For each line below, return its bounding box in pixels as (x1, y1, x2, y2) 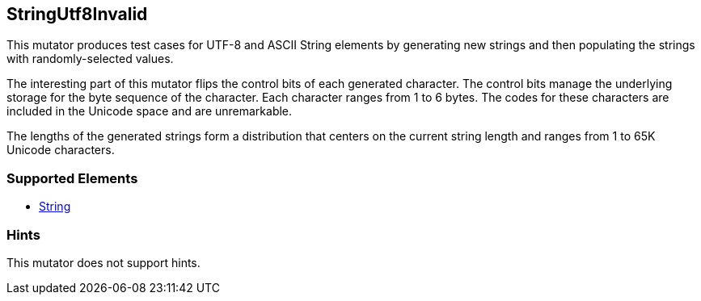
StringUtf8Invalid (6, 4, 148, 24)
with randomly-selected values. (6, 52, 174, 66)
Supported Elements (6, 169, 138, 186)
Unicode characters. (6, 143, 115, 157)
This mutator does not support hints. (6, 255, 201, 270)
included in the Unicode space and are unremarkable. (6, 104, 293, 119)
